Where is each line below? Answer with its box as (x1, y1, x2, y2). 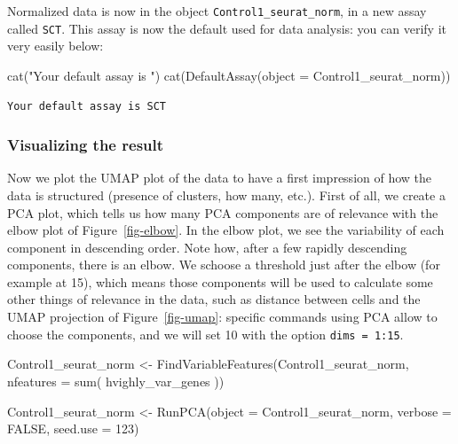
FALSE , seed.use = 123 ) (7, 419, 139, 438)
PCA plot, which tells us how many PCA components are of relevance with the (7, 203, 438, 222)
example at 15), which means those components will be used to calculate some (7, 272, 433, 291)
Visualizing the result (7, 134, 164, 156)
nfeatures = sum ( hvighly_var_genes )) (7, 371, 225, 390)
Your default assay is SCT (7, 99, 166, 113)
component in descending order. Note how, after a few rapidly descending (7, 238, 407, 256)
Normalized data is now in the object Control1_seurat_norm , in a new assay (7, 2, 427, 19)
